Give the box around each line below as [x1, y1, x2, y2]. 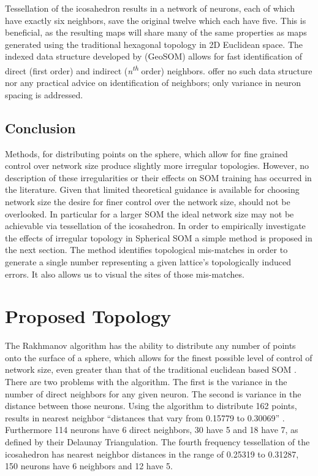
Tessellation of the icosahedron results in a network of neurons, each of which [5, 2, 295, 14]
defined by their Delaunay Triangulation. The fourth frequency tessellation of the [5, 435, 310, 448]
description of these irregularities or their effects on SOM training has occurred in [5, 171, 312, 184]
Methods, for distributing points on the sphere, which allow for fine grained [5, 147, 288, 160]
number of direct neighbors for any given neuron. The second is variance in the [5, 387, 301, 400]
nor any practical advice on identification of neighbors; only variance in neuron [5, 76, 301, 89]
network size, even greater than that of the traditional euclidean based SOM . [5, 363, 297, 376]
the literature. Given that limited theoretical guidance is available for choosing [5, 183, 300, 196]
